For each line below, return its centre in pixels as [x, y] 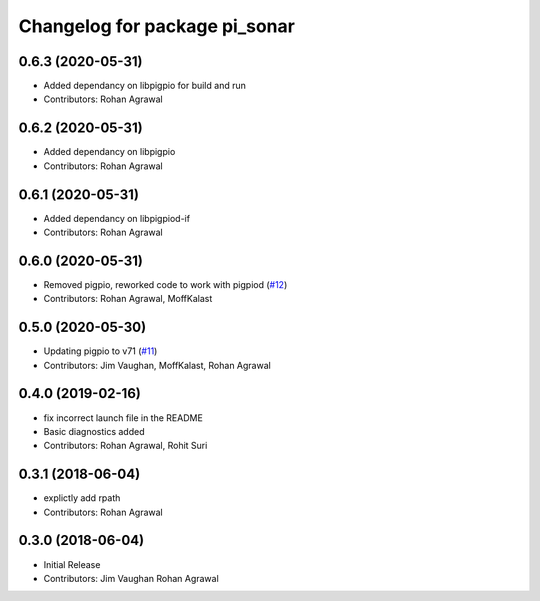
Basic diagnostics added [94, 431]
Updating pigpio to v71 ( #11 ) [100, 351]
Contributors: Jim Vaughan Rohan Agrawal [131, 578]
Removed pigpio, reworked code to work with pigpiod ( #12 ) [165, 284]
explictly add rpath [82, 498]
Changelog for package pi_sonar [156, 26]
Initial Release [72, 564]
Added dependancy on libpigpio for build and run [145, 86]
